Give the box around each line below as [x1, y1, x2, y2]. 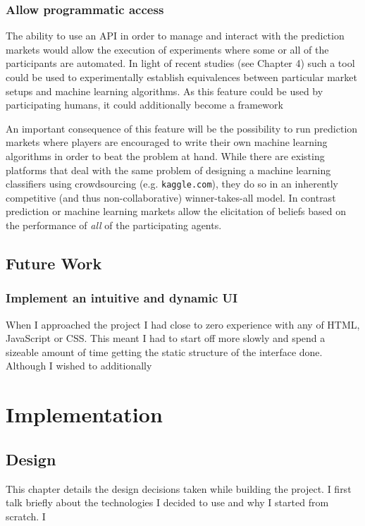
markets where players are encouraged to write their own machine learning [6, 135, 328, 149]
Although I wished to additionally [6, 358, 152, 373]
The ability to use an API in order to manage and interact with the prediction [6, 28, 345, 43]
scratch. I [6, 508, 46, 523]
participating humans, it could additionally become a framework [6, 97, 283, 112]
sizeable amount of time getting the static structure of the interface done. [6, 344, 323, 359]
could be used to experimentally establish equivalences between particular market [6, 70, 357, 84]
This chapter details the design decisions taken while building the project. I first [6, 481, 352, 496]
